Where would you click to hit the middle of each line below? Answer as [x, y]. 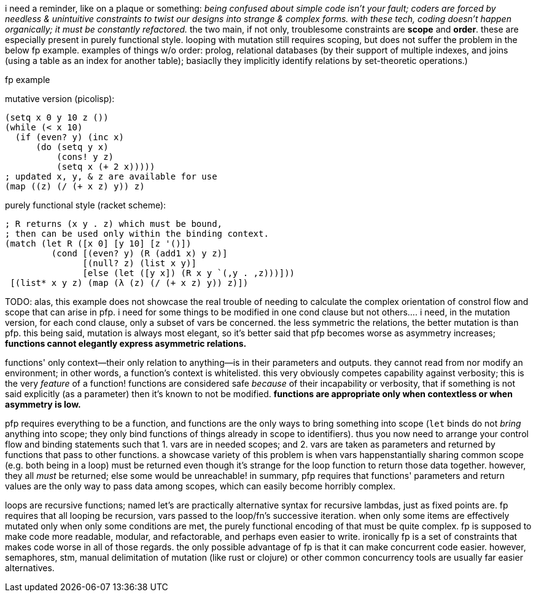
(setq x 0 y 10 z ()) [57, 117]
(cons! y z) [85, 157]
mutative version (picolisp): [60, 99]
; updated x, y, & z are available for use [111, 176]
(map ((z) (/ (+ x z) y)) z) [75, 186]
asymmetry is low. [43, 404]
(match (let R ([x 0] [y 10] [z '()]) [98, 243]
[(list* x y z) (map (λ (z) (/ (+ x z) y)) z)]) [129, 283]
